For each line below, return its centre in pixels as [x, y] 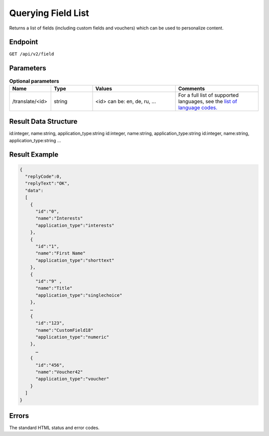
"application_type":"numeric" [72, 337]
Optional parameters [34, 81]
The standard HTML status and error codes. [54, 428]
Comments [192, 88]
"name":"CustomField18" [65, 330]
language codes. [198, 107]
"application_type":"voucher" [72, 379]
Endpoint [24, 42]
